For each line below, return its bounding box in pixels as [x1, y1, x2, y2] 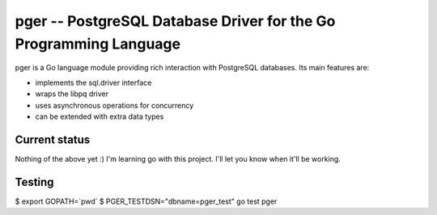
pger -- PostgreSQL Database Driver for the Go [15, 12, 336, 30]
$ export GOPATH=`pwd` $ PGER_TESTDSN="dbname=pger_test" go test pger [15, 196, 278, 206]
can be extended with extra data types [35, 112, 164, 121]
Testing [15, 175, 54, 189]
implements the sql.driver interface [35, 78, 152, 87]
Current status [15, 133, 91, 146]
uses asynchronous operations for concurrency [35, 100, 194, 110]
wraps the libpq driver [35, 89, 109, 99]
